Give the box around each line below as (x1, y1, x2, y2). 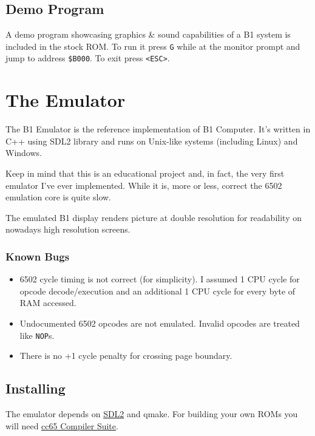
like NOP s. (19, 329, 55, 341)
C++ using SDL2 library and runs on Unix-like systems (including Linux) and (5, 134, 298, 147)
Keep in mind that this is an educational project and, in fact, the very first (5, 167, 285, 180)
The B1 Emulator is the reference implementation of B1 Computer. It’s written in (5, 123, 311, 135)
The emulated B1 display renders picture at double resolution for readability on (5, 211, 302, 223)
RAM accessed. (19, 296, 76, 309)
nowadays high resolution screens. (5, 223, 130, 236)
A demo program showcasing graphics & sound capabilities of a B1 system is (5, 28, 291, 41)
